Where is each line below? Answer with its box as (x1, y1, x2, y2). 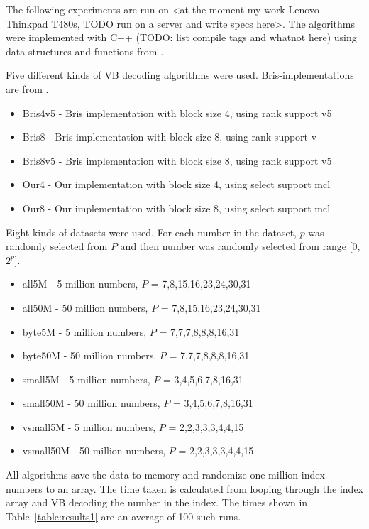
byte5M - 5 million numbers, (22, 324, 147, 339)
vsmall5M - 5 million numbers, (22, 419, 156, 434)
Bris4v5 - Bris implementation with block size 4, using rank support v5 (22, 105, 332, 120)
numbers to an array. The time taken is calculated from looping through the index (6, 481, 363, 496)
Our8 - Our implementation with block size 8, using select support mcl (22, 200, 331, 215)
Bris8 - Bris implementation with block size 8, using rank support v (22, 129, 317, 144)
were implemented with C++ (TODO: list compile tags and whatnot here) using (6, 30, 357, 45)
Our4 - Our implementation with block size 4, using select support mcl (22, 177, 331, 192)
